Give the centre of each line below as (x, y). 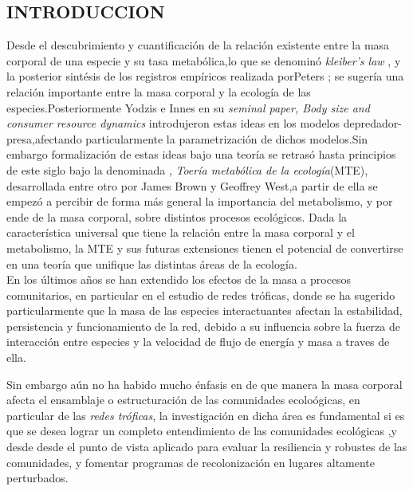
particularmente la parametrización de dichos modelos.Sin (227, 138)
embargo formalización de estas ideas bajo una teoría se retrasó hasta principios (201, 154)
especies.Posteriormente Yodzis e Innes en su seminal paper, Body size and (188, 107)
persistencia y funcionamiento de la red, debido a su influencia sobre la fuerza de (203, 326)
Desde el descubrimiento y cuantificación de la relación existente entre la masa (198, 45)
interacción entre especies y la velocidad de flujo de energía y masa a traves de (198, 342)
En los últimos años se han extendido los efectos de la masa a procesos (179, 279)
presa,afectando (44, 138)
